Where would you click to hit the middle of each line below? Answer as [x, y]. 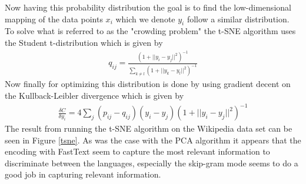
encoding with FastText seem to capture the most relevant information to [137, 151]
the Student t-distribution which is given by [84, 42]
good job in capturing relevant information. [83, 174]
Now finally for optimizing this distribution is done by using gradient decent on [148, 84]
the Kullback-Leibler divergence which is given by [94, 95]
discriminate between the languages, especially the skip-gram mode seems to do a [152, 163]
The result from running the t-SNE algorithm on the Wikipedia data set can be [149, 128]
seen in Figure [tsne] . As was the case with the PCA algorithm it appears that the [153, 140]
